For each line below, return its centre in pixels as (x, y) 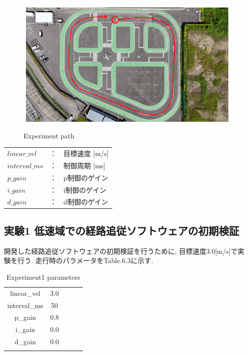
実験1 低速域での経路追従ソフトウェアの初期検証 (122, 230)
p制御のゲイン (86, 177)
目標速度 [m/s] (86, 153)
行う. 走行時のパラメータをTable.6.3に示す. (85, 260)
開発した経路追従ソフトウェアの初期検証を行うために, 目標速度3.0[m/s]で (121, 251)
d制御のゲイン (86, 202)
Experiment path (49, 135)
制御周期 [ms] (84, 165)
